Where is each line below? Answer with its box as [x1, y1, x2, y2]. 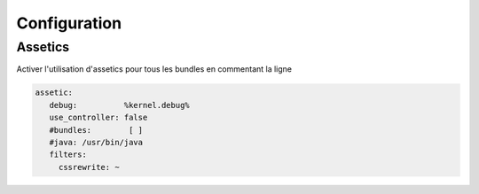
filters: [49, 150, 88, 159]
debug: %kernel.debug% [49, 100, 190, 110]
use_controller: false [49, 113, 148, 123]
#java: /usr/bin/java [49, 137, 144, 147]
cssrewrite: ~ [58, 162, 120, 172]
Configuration [16, 13, 122, 33]
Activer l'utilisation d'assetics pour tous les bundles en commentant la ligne [16, 64, 293, 74]
